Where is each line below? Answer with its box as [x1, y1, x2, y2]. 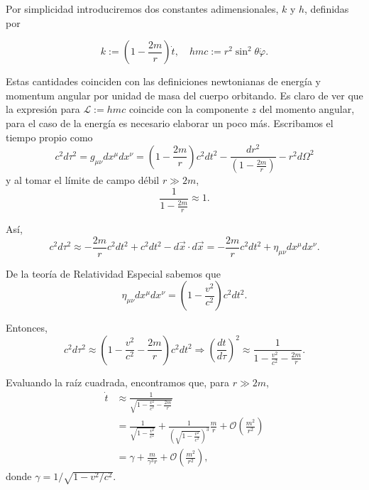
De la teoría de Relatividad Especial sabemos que [6, 266, 221, 281]
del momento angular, [259, 102, 355, 116]
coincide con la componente [128, 102, 248, 116]
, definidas [304, 1, 349, 16]
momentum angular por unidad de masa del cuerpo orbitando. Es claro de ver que [6, 87, 363, 102]
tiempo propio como [6, 129, 93, 144]
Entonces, [6, 320, 48, 335]
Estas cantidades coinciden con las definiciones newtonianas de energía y [6, 74, 321, 89]
